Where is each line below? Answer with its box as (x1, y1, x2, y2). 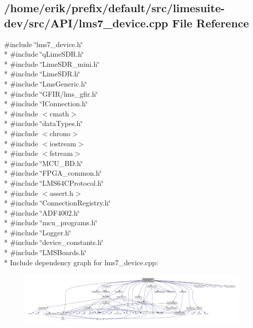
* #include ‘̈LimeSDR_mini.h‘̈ (4, 58, 100, 69)
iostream (50, 138, 76, 148)
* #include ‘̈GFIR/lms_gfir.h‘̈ (4, 88, 98, 99)
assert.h (50, 187, 74, 198)
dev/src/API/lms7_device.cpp (4, 15, 168, 30)
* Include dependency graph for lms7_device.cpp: (4, 257, 158, 267)
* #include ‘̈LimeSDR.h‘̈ (4, 68, 80, 79)
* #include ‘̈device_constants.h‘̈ (4, 237, 104, 248)
